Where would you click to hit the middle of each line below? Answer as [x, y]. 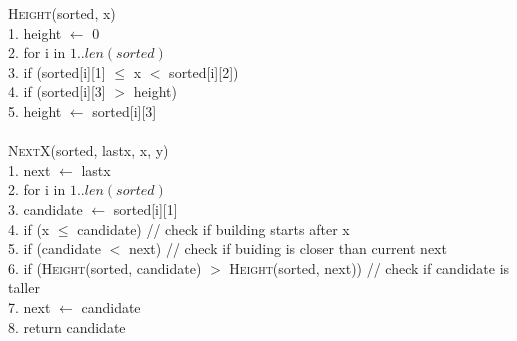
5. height [35, 110]
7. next [29, 306]
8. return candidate [67, 326]
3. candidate [45, 208]
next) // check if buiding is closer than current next [287, 248]
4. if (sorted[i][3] [57, 91]
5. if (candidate [54, 248]
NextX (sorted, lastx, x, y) [88, 150]
